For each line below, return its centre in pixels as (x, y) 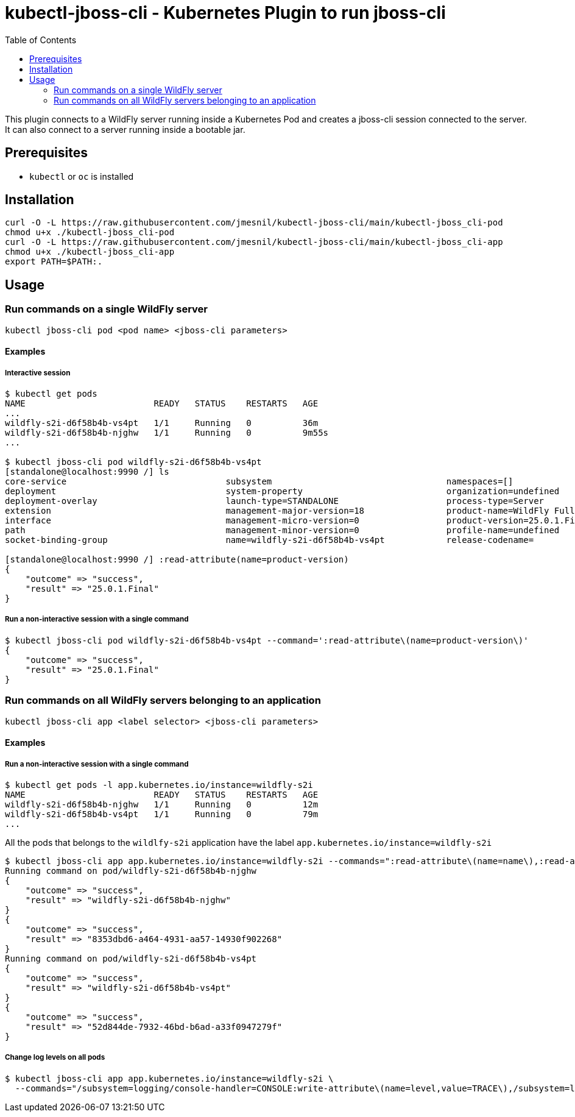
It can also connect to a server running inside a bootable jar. (125, 129)
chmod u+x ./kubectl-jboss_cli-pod (90, 232)
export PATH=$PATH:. (54, 262)
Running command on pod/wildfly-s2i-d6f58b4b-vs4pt (131, 958)
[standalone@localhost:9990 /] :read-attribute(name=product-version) (177, 560)
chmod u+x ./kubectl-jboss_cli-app (90, 252)
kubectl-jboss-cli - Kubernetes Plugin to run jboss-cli (225, 13)
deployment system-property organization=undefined (282, 491)
